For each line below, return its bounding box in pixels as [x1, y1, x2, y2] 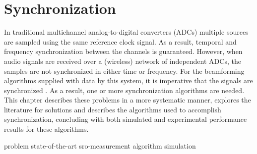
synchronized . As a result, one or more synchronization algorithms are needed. [4, 85, 245, 95]
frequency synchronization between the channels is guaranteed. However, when [4, 46, 243, 56]
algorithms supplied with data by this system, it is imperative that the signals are [4, 75, 253, 86]
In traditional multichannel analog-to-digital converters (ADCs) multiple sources [4, 27, 249, 37]
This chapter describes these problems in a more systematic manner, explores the [4, 95, 251, 105]
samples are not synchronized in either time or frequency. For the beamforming [4, 65, 245, 76]
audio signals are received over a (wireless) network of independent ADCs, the [4, 55, 241, 66]
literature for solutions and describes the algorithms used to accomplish [4, 104, 221, 114]
